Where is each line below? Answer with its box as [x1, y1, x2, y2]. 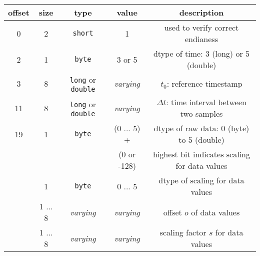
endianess [185, 33, 218, 45]
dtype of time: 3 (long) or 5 [153, 48, 250, 59]
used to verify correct [164, 22, 239, 33]
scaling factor [159, 226, 206, 238]
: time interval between [166, 96, 246, 108]
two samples [180, 108, 223, 119]
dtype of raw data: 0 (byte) [153, 122, 249, 134]
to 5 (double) [178, 134, 224, 145]
